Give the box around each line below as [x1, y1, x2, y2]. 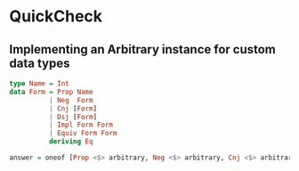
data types [9, 55, 70, 70]
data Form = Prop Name [9, 87, 93, 96]
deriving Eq [48, 137, 93, 146]
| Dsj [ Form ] [48, 112, 98, 121]
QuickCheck [9, 6, 103, 27]
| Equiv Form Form [48, 129, 117, 138]
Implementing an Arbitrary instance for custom [9, 42, 276, 57]
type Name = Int [9, 79, 69, 88]
